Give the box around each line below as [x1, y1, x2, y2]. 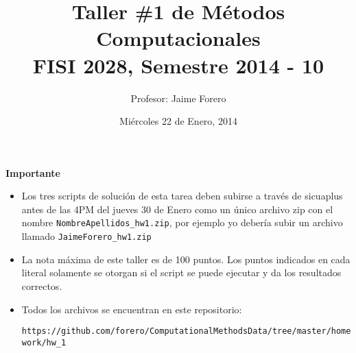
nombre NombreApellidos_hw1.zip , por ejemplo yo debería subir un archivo [21, 215, 343, 230]
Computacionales [96, 24, 261, 52]
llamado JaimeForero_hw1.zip [21, 229, 152, 243]
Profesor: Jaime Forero [130, 90, 226, 105]
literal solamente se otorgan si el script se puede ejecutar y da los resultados [21, 265, 342, 280]
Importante [5, 165, 60, 180]
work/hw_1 [21, 337, 67, 348]
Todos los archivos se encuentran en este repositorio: [21, 302, 242, 316]
